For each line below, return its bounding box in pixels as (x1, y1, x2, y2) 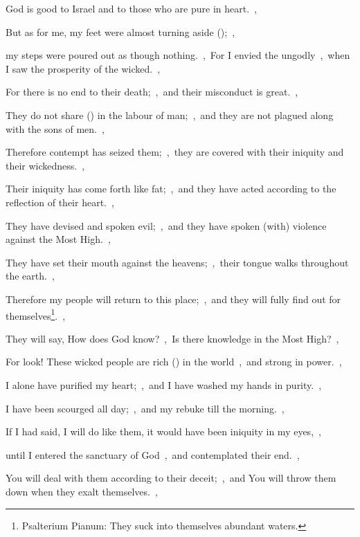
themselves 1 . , (6, 306, 66, 322)
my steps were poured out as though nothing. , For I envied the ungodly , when (6, 48, 350, 62)
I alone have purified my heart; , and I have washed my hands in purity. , (6, 377, 322, 392)
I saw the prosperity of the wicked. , (6, 61, 161, 75)
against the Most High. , (6, 232, 111, 246)
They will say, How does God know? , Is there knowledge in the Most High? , (6, 331, 339, 345)
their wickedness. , (6, 158, 85, 172)
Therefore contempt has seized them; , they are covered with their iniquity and (6, 145, 344, 159)
